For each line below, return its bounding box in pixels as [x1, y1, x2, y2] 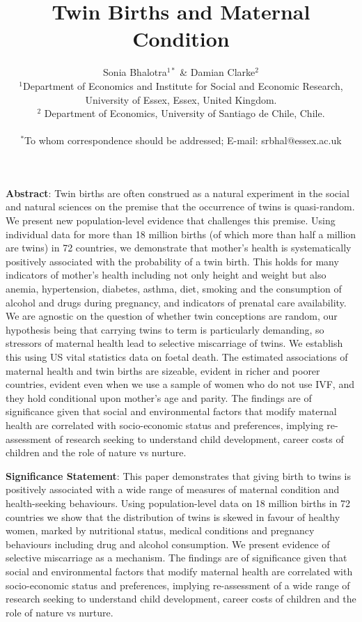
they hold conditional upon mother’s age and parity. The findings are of [6, 390, 312, 405]
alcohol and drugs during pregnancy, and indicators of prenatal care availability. [6, 295, 347, 309]
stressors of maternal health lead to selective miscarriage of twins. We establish [6, 336, 343, 350]
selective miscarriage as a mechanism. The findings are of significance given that [6, 550, 347, 565]
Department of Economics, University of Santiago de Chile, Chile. [44, 106, 325, 120]
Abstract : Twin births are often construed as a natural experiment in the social [6, 185, 349, 200]
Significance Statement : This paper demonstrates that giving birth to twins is [6, 468, 351, 483]
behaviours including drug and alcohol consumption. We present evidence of [6, 536, 330, 551]
